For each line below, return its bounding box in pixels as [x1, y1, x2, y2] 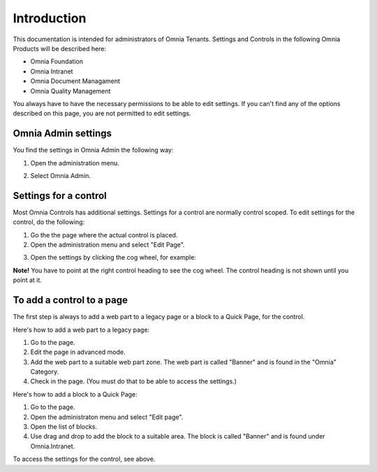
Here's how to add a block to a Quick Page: [13, 390, 138, 398]
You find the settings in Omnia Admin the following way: [13, 146, 174, 154]
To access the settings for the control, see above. [13, 455, 156, 464]
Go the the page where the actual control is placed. [30, 230, 178, 239]
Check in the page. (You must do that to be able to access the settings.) [30, 377, 237, 385]
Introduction [13, 10, 87, 26]
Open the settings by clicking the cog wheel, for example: [30, 253, 197, 262]
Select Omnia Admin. [30, 171, 91, 179]
